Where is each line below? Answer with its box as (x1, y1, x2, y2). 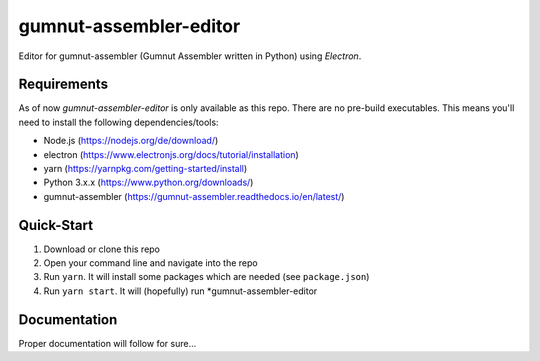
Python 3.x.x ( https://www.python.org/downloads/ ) (43, 176, 254, 189)
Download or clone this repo (43, 243, 160, 255)
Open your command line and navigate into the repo (43, 257, 259, 269)
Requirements (18, 76, 109, 93)
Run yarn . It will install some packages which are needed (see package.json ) (43, 271, 370, 283)
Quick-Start (18, 216, 94, 234)
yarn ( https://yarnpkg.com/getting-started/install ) (43, 163, 248, 175)
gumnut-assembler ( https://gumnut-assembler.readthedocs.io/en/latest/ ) (43, 190, 345, 202)
